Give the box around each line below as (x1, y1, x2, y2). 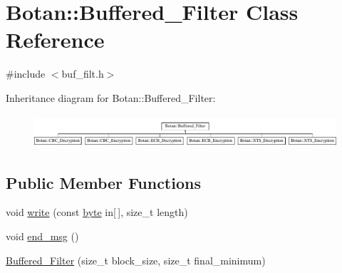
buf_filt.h (61, 66, 104, 81)
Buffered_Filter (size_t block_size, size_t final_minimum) (6, 252, 266, 267)
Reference (6, 25, 105, 54)
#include (6, 66, 46, 81)
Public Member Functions (6, 171, 201, 193)
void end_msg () (6, 229, 79, 243)
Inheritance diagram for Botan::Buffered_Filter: (6, 90, 216, 105)
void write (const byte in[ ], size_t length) (6, 205, 188, 220)
